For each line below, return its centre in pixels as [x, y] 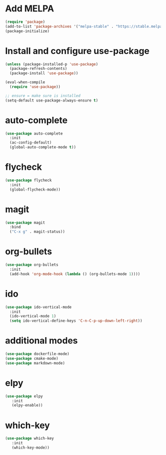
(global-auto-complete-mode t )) [43, 147]
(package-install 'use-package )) [44, 73]
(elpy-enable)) [27, 405]
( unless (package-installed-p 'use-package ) [52, 64]
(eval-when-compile [25, 82]
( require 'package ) [25, 22]
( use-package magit [25, 223]
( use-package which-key [30, 439]
